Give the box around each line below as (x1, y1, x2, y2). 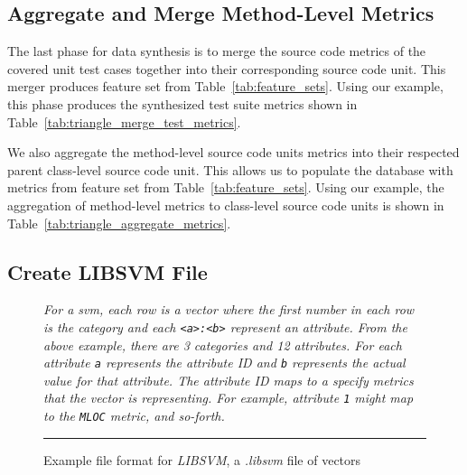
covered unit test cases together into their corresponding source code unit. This (7, 59, 446, 78)
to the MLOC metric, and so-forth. (43, 406, 225, 425)
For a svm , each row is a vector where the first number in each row (43, 300, 415, 319)
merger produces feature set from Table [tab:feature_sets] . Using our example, (7, 77, 444, 96)
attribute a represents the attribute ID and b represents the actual (43, 353, 406, 372)
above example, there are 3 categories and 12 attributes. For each (43, 335, 402, 354)
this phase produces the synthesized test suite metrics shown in (7, 94, 358, 113)
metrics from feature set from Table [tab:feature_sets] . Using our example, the (7, 178, 444, 197)
